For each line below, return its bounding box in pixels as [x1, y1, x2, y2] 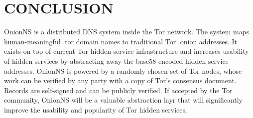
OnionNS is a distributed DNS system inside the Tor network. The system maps [4, 26, 250, 37]
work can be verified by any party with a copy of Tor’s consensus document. [4, 75, 237, 86]
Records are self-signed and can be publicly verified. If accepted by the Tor [4, 85, 233, 95]
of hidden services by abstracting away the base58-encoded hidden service [4, 55, 229, 66]
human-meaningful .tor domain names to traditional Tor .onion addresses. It [4, 36, 237, 46]
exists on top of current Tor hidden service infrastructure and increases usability [4, 46, 249, 56]
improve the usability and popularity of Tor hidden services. [4, 104, 187, 115]
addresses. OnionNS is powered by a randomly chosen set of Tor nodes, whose [4, 65, 242, 76]
